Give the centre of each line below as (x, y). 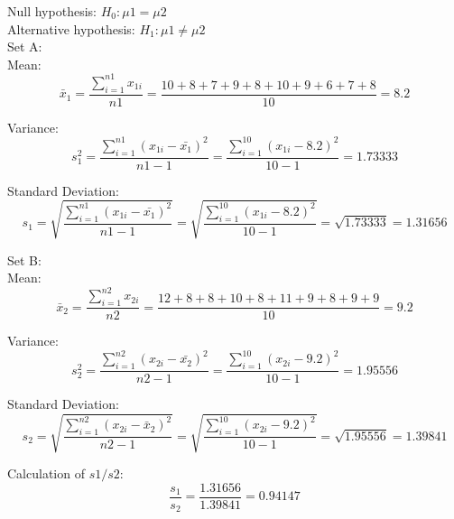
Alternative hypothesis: (71, 28)
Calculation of (46, 473)
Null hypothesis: (52, 11)
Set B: (24, 259)
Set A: (25, 46)
